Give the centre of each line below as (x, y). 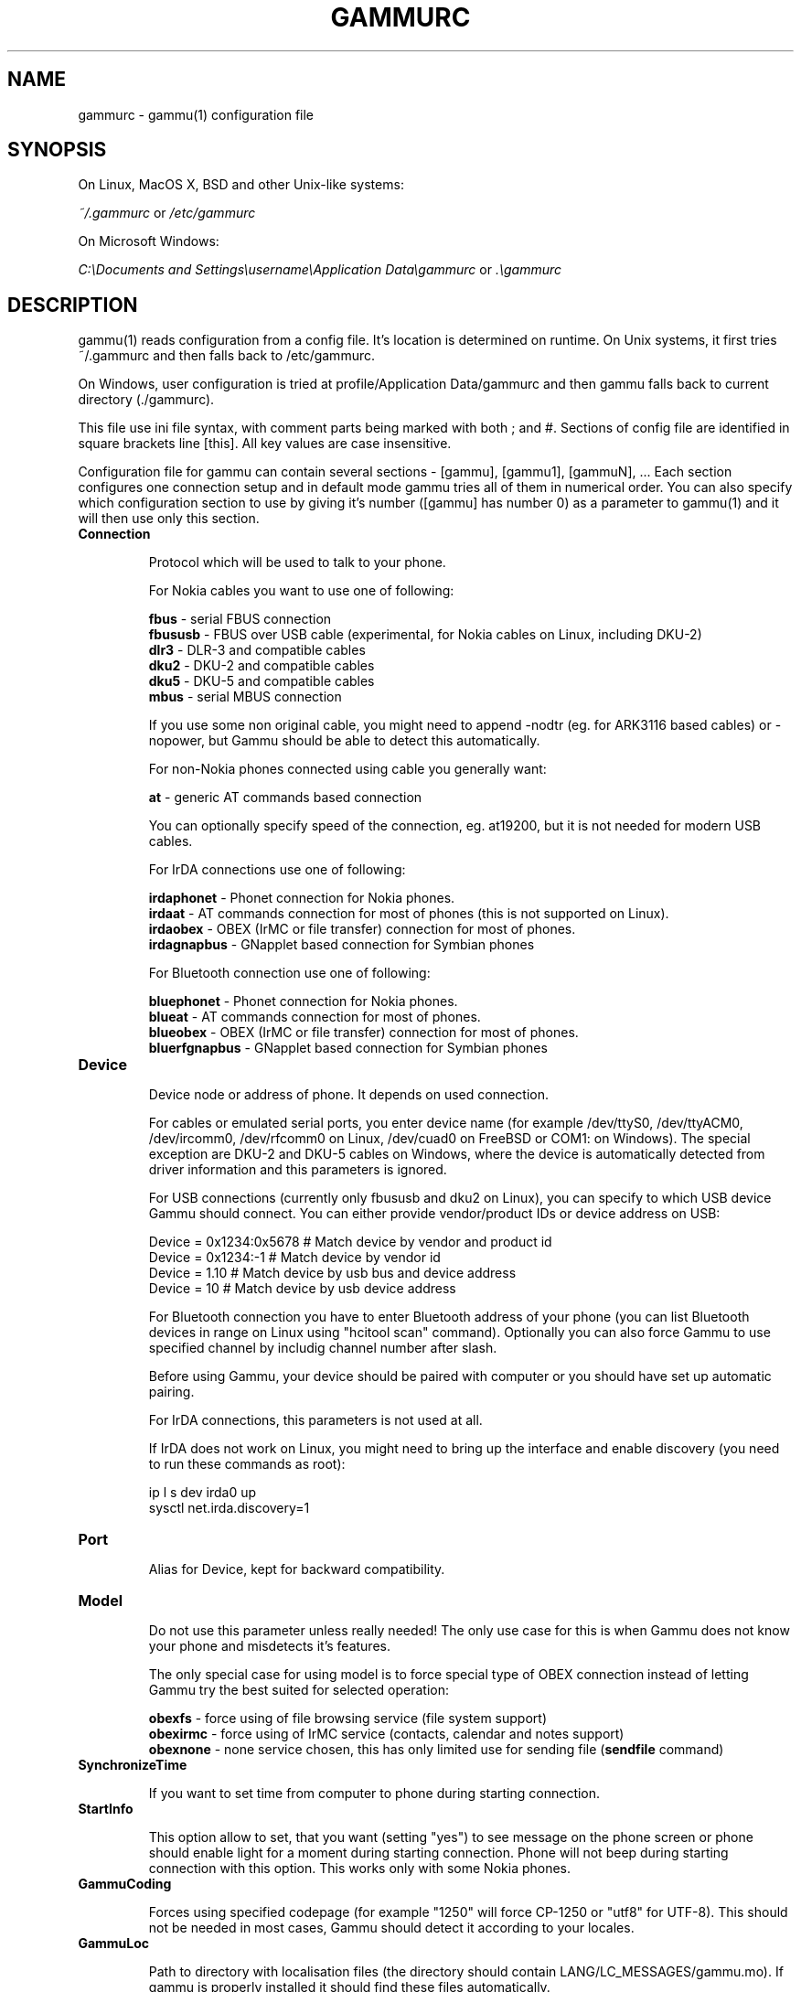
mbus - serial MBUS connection (245, 697)
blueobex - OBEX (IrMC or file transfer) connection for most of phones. (363, 1033)
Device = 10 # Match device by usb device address (302, 1289)
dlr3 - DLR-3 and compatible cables (257, 650)
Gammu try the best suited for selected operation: (299, 1690)
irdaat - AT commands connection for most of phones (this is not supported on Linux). (409, 914)
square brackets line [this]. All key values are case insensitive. (265, 444)
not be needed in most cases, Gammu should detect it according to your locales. (391, 1928)
